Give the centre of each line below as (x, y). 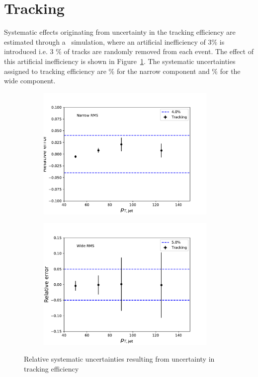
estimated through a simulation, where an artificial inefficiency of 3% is (114, 41)
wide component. (30, 81)
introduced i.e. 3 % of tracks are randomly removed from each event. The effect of (129, 51)
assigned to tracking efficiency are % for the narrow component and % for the (122, 71)
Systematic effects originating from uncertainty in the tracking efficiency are (120, 32)
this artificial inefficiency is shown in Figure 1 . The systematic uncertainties (120, 61)
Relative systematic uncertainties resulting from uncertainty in (119, 359)
